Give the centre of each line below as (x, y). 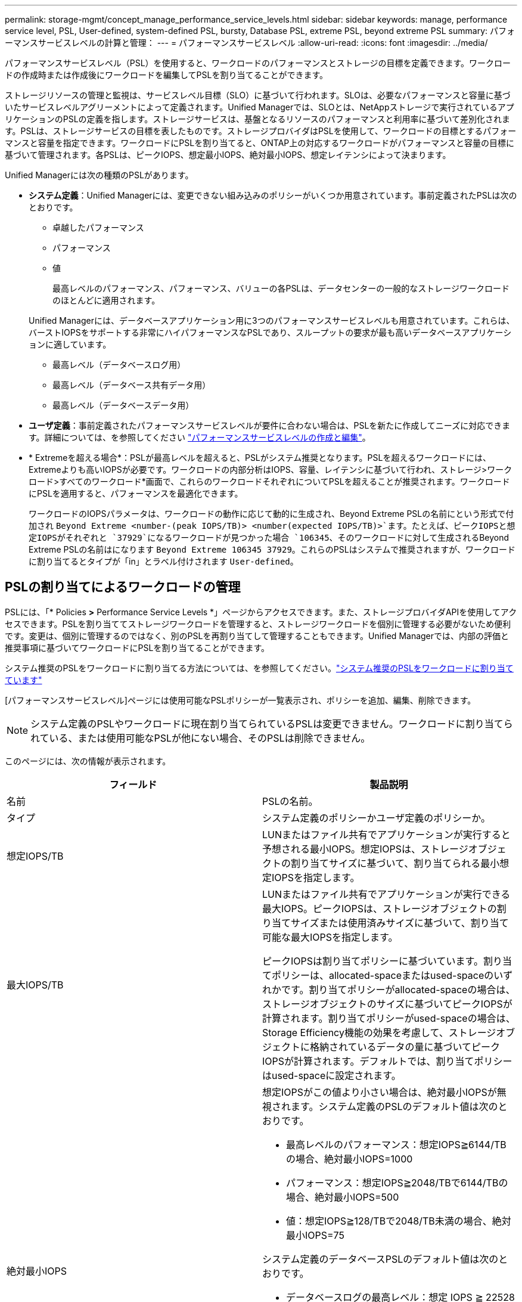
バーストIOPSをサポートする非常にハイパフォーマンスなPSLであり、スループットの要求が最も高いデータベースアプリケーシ (270, 332)
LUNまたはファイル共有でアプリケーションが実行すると (386, 834)
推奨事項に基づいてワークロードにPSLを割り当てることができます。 (137, 647)
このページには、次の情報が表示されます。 (88, 761)
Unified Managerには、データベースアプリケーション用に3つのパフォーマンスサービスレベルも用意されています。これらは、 (272, 320)
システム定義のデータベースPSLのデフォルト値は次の (380, 1259)
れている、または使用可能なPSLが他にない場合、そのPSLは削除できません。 (201, 738)
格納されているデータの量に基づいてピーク (405, 1047)
